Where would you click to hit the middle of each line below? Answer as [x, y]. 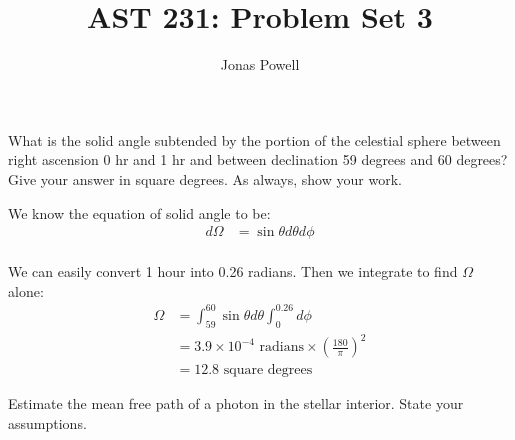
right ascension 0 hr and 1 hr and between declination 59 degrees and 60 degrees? [258, 159]
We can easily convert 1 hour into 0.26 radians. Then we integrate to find [233, 271]
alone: [26, 290]
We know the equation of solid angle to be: [139, 212]
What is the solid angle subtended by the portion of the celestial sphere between [254, 139]
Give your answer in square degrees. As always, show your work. [205, 178]
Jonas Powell [260, 64]
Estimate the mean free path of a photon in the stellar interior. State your [236, 403]
